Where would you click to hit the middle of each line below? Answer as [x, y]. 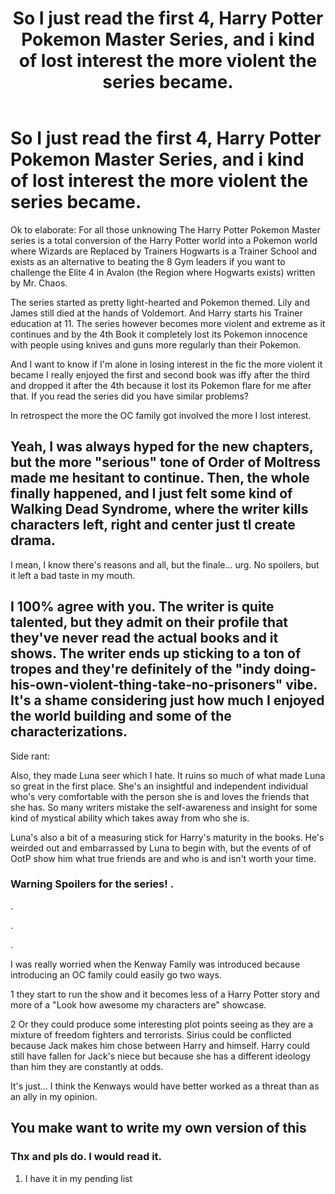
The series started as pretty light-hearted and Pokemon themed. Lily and [160, 302]
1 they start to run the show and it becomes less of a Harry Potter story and [165, 994]
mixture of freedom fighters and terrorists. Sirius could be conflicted [151, 1034]
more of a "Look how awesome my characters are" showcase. [138, 1004]
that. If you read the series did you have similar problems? [130, 396]
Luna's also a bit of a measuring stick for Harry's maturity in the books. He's [167, 837]
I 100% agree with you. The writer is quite [142, 607]
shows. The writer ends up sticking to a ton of [156, 653]
